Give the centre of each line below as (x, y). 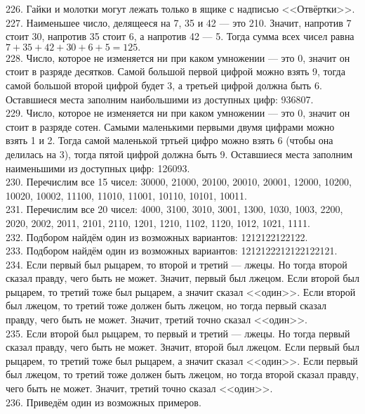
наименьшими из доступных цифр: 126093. (98, 168)
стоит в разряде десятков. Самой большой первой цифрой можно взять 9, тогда (175, 71)
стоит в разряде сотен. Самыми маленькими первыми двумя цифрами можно (170, 126)
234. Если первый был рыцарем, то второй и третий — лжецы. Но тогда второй (177, 264)
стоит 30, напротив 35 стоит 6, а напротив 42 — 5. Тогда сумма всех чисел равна (180, 36)
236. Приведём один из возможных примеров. (104, 402)
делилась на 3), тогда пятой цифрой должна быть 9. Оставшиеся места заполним (179, 154)
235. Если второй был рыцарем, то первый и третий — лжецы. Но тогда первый (178, 333)
